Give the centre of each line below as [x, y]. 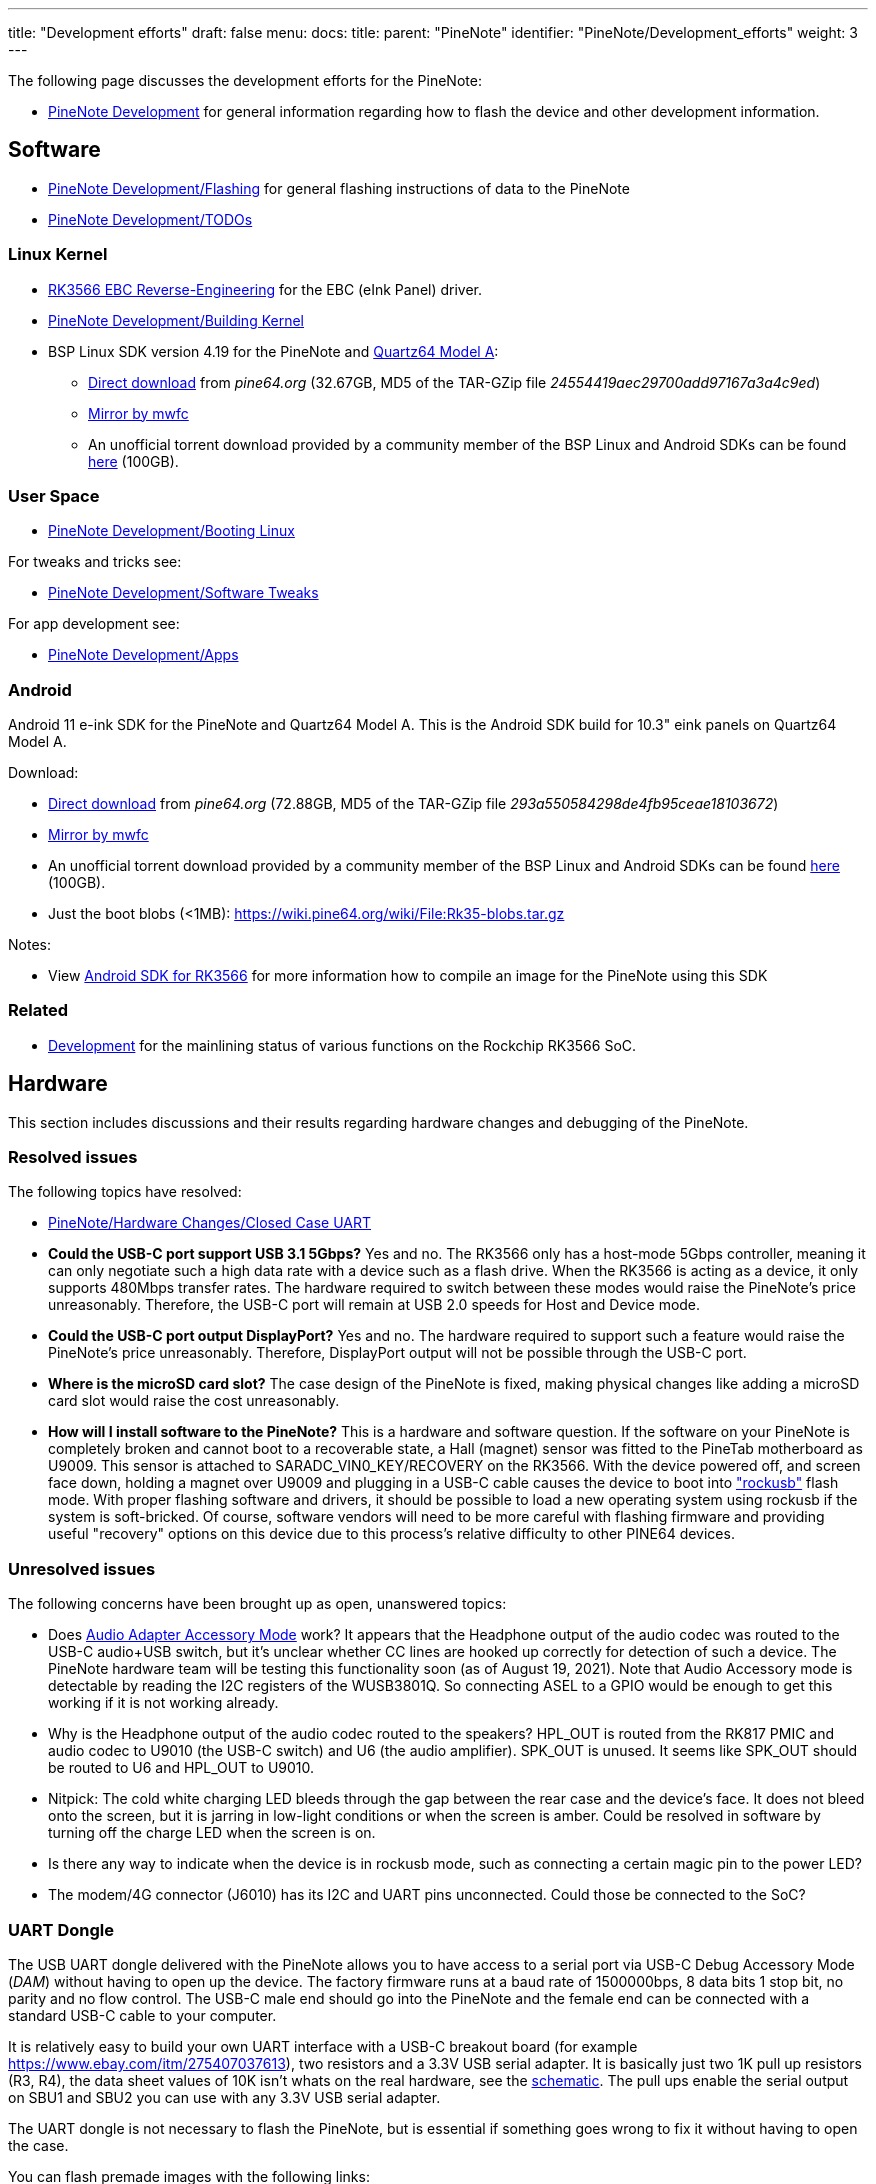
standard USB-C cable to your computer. [142, 2015]
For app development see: [94, 624]
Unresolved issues [82, 1568]
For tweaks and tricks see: [95, 562]
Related [38, 1010]
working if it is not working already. [163, 1703]
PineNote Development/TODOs [150, 219]
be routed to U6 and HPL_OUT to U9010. [181, 1768]
